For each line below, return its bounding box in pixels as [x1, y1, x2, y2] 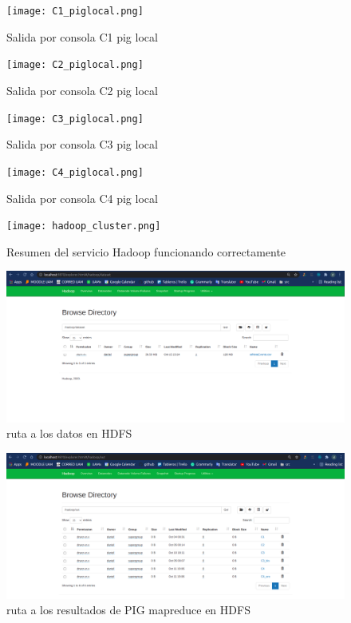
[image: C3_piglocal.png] [6, 113, 144, 125]
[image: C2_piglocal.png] [6, 59, 144, 71]
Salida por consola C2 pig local [6, 82, 158, 99]
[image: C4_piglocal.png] [6, 166, 144, 178]
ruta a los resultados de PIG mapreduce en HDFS [6, 601, 250, 618]
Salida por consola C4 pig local [6, 189, 158, 206]
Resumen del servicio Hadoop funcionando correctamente [6, 243, 286, 260]
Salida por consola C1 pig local [6, 28, 158, 45]
